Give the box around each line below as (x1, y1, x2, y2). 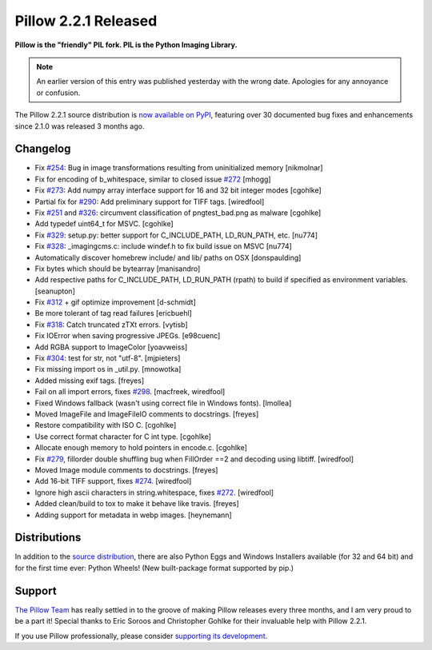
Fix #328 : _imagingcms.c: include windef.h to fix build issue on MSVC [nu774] (34, 241, 292, 251)
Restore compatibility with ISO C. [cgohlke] (34, 421, 177, 430)
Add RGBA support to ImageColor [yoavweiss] (34, 342, 188, 352)
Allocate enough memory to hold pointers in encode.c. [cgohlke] (34, 443, 248, 453)
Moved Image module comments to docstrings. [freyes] (34, 465, 218, 475)
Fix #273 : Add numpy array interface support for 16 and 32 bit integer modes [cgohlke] (34, 185, 322, 195)
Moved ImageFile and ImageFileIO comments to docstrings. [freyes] (34, 409, 259, 419)
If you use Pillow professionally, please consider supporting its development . (14, 631, 268, 640)
